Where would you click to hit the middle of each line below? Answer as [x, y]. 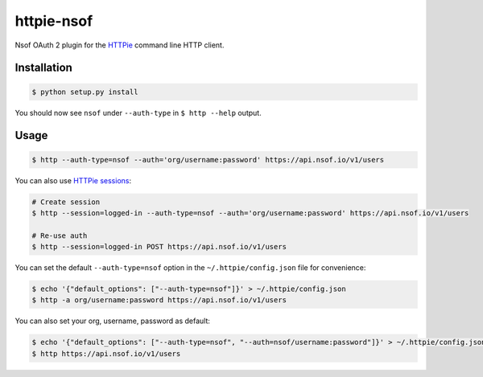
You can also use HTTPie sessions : [73, 180]
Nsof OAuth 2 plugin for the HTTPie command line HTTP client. [120, 45]
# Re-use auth [60, 236]
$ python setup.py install [85, 92]
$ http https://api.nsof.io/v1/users [106, 353]
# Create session [66, 202]
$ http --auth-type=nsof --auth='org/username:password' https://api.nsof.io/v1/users [208, 160]
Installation [43, 68]
